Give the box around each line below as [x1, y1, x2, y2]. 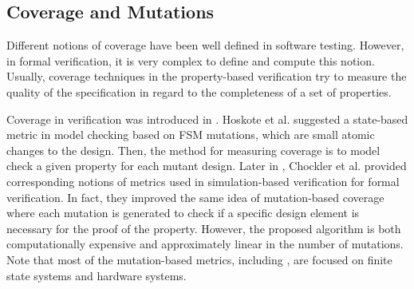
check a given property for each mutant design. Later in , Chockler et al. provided [6, 157, 407, 174]
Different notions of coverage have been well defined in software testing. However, [6, 37, 404, 53]
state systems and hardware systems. [6, 267, 187, 283]
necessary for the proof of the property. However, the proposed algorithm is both [6, 220, 401, 236]
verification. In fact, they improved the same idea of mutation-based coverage [6, 188, 384, 205]
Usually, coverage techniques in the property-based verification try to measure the [6, 68, 407, 85]
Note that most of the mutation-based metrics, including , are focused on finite [6, 251, 392, 267]
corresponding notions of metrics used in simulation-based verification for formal [6, 172, 400, 189]
